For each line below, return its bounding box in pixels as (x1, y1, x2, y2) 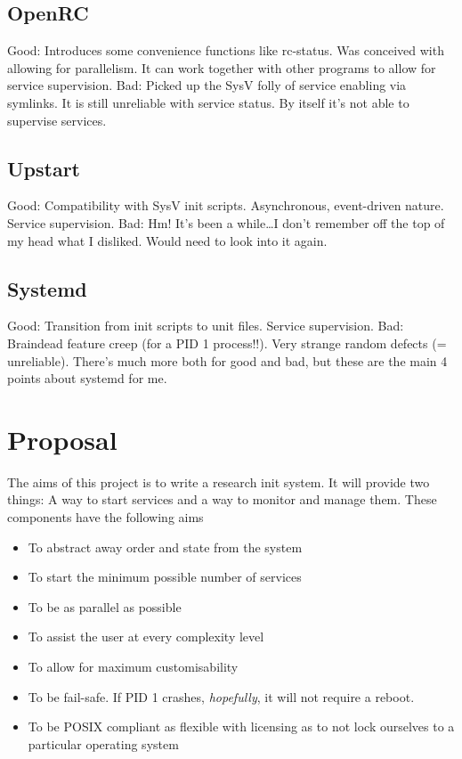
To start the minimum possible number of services (28, 567, 302, 586)
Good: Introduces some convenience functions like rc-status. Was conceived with (7, 41, 444, 60)
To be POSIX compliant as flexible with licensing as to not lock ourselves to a (28, 717, 455, 736)
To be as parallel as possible (28, 597, 182, 616)
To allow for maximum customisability (28, 657, 239, 676)
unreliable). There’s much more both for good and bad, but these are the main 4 (7, 351, 448, 370)
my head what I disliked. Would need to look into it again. (7, 231, 328, 249)
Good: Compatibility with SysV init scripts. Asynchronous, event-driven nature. (7, 196, 444, 215)
